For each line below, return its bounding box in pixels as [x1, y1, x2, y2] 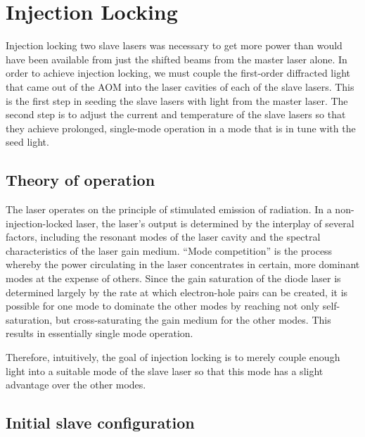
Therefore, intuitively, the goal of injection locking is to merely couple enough [6, 350, 340, 365]
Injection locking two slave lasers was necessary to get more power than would [6, 38, 342, 53]
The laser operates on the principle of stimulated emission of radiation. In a [6, 202, 332, 217]
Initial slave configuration [6, 412, 195, 433]
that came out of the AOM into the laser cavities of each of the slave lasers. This [6, 79, 354, 94]
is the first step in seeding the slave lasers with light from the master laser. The [6, 93, 348, 108]
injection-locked [6, 215, 73, 230]
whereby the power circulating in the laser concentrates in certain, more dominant [6, 257, 360, 272]
